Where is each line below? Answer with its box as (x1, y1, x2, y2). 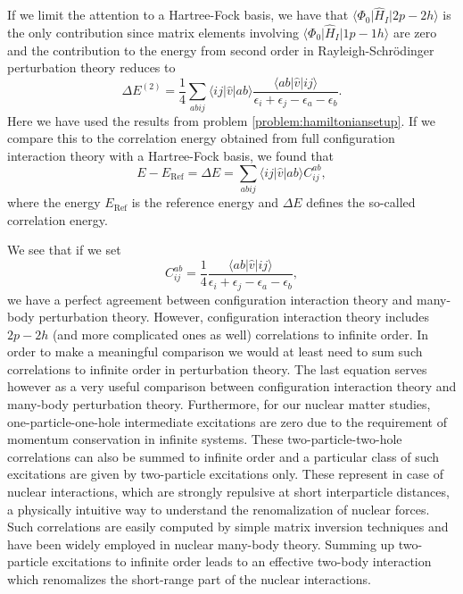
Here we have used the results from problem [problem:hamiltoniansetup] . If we (7, 111, 436, 130)
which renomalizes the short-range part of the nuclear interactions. (7, 570, 372, 589)
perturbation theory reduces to (7, 58, 176, 77)
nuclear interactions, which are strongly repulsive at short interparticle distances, (7, 482, 450, 501)
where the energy (7, 193, 101, 212)
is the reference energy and (131, 193, 278, 212)
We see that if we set (7, 240, 121, 259)
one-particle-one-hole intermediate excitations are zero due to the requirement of (7, 412, 447, 431)
